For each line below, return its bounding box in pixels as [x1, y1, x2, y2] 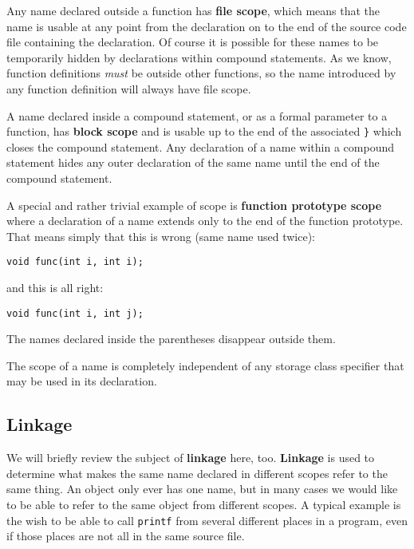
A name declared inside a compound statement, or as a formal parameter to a [6, 107, 388, 124]
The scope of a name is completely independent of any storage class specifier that [6, 357, 404, 373]
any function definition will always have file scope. [6, 80, 251, 97]
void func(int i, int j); [6, 307, 144, 319]
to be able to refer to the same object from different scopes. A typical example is [6, 496, 401, 513]
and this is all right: [6, 279, 104, 296]
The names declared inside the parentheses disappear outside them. [6, 330, 336, 347]
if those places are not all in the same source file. [6, 527, 245, 544]
